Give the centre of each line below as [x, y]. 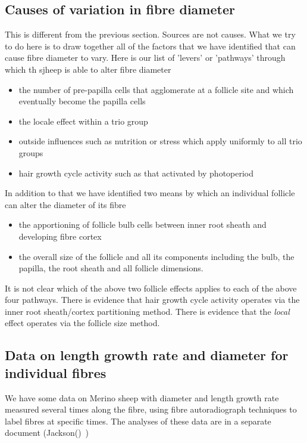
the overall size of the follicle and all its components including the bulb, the [156, 256]
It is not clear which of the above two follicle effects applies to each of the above [151, 288]
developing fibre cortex [60, 236]
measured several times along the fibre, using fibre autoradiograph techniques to [151, 409]
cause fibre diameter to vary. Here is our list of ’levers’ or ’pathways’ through [145, 58]
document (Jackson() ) [47, 433]
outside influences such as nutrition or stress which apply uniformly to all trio [160, 141]
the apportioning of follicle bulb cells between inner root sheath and [142, 224]
